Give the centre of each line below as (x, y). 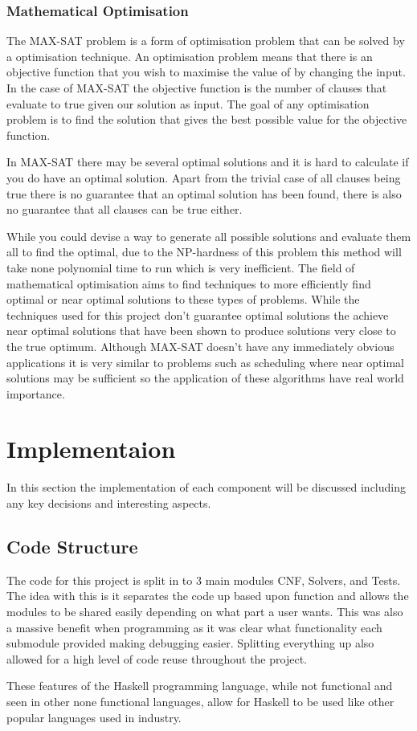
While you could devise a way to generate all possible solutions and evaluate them (209, 236)
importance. (36, 393)
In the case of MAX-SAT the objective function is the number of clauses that (197, 88)
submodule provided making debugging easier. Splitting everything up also (190, 643)
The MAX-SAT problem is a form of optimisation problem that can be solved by (206, 41)
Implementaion (91, 449)
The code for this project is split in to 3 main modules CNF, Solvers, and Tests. (204, 580)
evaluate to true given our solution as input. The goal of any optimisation (188, 103)
